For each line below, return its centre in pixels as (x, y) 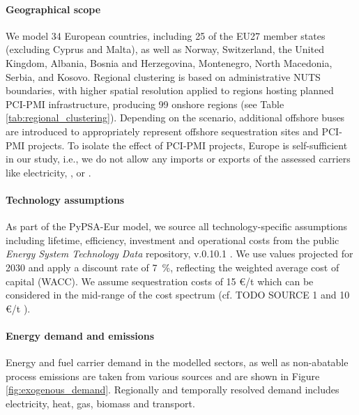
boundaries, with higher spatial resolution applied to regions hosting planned (170, 90)
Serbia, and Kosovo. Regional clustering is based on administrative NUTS (163, 76)
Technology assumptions (65, 199)
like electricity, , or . (48, 172)
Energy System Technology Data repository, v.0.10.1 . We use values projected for (179, 254)
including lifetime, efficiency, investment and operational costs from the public (173, 240)
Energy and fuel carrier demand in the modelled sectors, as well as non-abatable (177, 362)
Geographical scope (53, 9)
